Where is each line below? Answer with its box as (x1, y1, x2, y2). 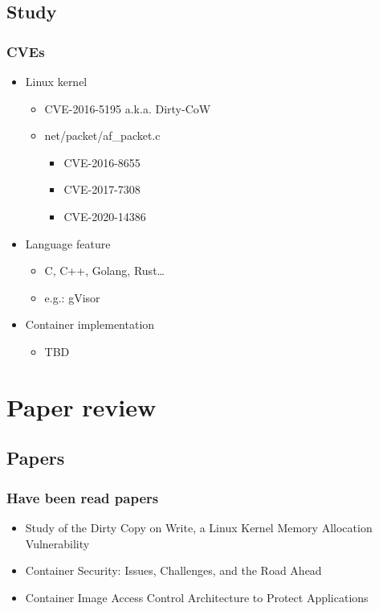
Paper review (6, 390, 157, 423)
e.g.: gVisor (44, 289, 100, 305)
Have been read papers (6, 487, 159, 507)
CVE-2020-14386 (63, 207, 146, 224)
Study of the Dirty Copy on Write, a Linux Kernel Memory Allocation (25, 519, 373, 535)
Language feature (25, 235, 111, 252)
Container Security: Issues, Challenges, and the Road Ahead (25, 562, 322, 579)
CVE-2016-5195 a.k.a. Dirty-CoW (44, 100, 211, 117)
